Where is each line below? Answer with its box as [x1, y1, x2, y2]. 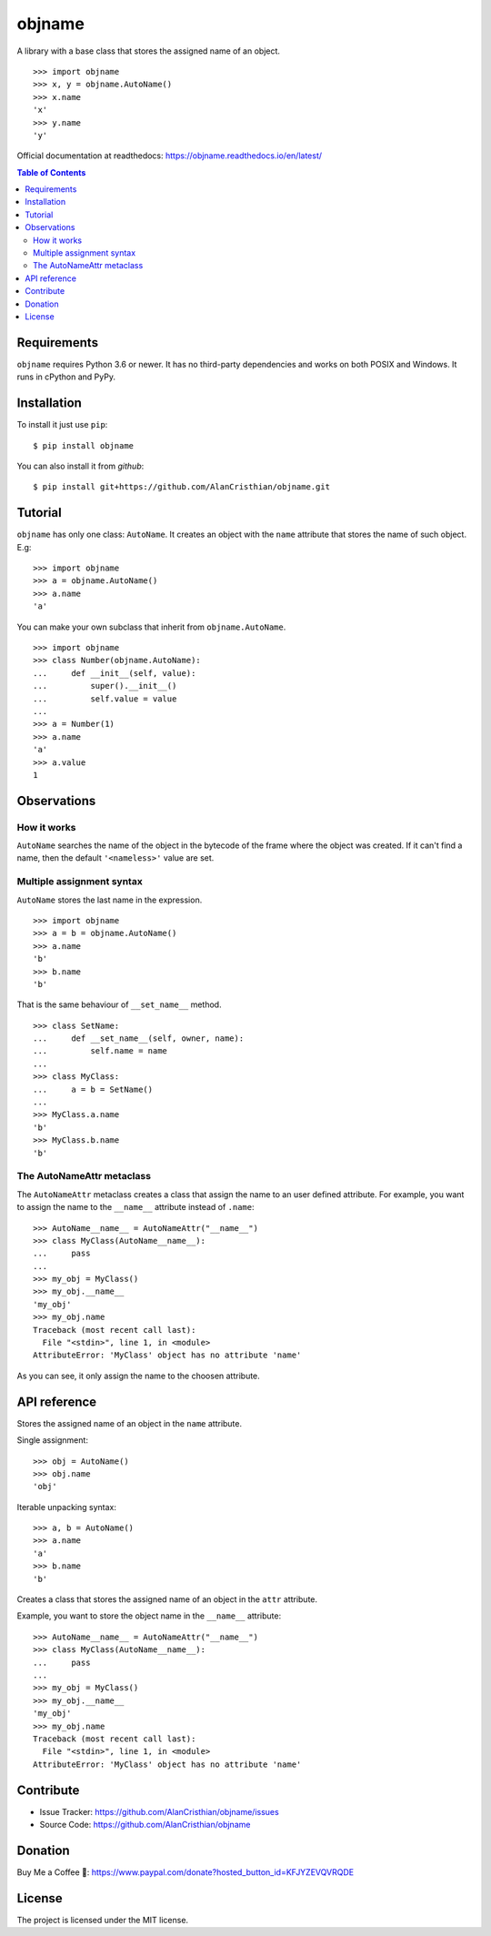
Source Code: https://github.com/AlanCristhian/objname [39, 1820, 251, 1830]
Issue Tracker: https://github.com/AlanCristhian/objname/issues [39, 1806, 279, 1817]
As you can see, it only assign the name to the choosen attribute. [16, 1370, 261, 1381]
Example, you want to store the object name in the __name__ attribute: [16, 1610, 282, 1621]
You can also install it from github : [16, 460, 145, 471]
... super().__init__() [33, 681, 177, 691]
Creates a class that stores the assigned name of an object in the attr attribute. [16, 1594, 318, 1605]
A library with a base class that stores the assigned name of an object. [16, 45, 281, 56]
